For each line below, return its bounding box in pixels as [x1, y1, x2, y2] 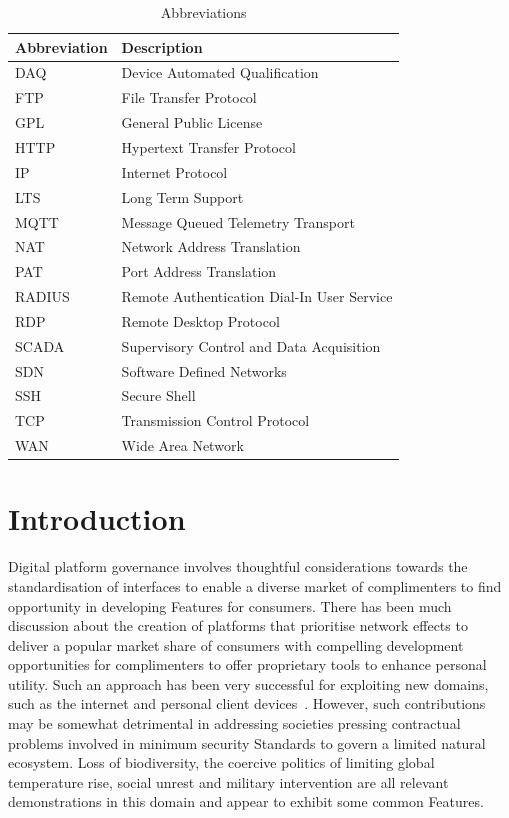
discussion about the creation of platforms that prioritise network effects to [8, 615, 468, 636]
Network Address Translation [121, 236, 301, 257]
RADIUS [15, 286, 70, 307]
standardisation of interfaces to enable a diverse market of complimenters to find [8, 575, 502, 596]
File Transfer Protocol [121, 87, 257, 108]
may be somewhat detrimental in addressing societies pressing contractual [8, 713, 461, 734]
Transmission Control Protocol [121, 410, 310, 431]
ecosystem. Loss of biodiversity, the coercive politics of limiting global [8, 752, 435, 773]
